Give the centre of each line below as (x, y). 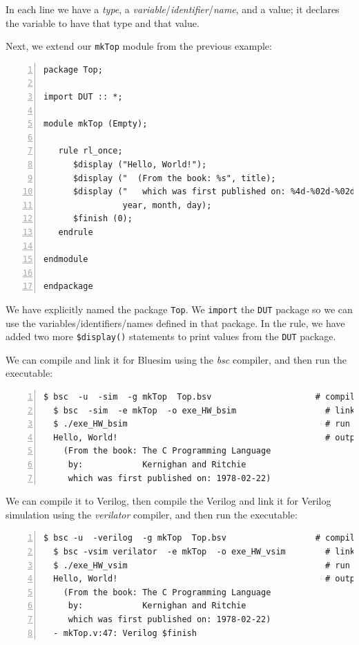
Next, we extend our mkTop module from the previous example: (139, 46)
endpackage (68, 287)
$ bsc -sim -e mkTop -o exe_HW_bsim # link (204, 410)
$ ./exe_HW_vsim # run (202, 565)
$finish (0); (103, 219)
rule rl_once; (90, 151)
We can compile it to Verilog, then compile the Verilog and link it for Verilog (168, 501)
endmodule (66, 260)
